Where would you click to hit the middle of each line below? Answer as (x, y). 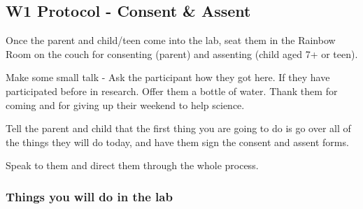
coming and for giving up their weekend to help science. (125, 104)
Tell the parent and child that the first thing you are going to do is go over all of (178, 128)
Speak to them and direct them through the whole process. (132, 165)
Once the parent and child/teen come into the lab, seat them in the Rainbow (171, 40)
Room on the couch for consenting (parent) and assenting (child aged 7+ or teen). (182, 53)
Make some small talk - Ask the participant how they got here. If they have (168, 77)
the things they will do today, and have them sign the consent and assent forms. (177, 142)
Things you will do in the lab (89, 196)
